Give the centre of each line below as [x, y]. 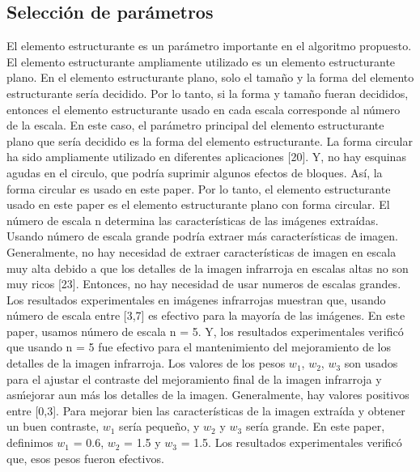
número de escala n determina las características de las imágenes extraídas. [193, 220]
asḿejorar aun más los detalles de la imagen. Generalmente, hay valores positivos [208, 395]
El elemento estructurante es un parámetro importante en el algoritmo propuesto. [209, 46]
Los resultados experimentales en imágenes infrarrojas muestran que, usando [196, 299]
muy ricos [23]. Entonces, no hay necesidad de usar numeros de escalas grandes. [204, 284]
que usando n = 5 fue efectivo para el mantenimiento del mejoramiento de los [199, 347]
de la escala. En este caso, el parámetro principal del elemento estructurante [195, 125]
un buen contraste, [53, 426]
